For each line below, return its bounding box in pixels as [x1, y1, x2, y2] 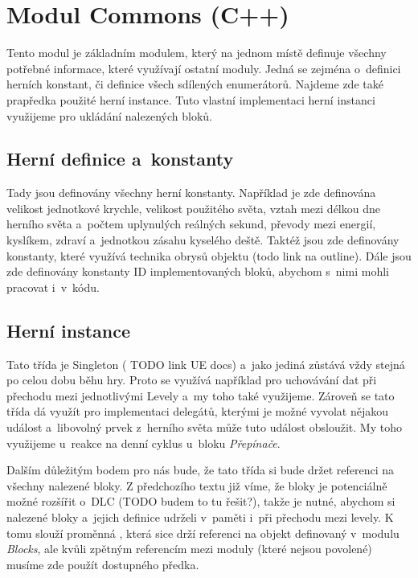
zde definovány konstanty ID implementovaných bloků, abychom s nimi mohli [6, 263, 389, 280]
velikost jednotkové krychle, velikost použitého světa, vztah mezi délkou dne [6, 199, 380, 216]
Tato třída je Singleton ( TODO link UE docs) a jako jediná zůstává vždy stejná [6, 355, 405, 372]
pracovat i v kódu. [6, 278, 100, 295]
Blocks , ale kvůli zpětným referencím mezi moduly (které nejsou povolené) [6, 540, 372, 557]
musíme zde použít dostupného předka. [6, 555, 199, 572]
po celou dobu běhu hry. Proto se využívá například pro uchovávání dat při [6, 371, 377, 388]
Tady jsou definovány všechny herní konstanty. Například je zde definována [6, 184, 376, 201]
